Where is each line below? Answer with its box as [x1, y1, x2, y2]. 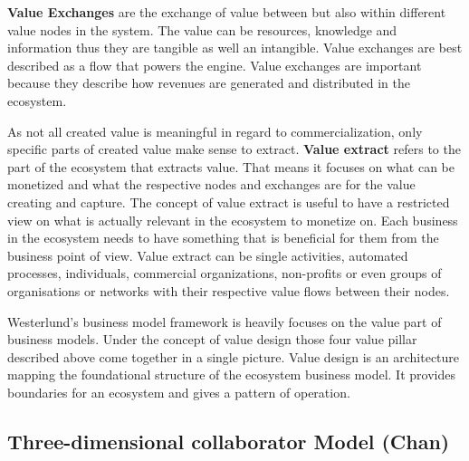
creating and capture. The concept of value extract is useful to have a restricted [7, 192, 450, 211]
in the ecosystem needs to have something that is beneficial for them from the [7, 228, 439, 247]
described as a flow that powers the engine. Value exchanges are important [7, 55, 422, 74]
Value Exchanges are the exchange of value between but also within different [7, 3, 446, 21]
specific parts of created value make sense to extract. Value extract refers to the [7, 139, 461, 158]
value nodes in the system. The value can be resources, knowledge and [7, 20, 397, 39]
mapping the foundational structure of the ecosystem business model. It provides [7, 365, 455, 384]
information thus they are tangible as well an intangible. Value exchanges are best [7, 38, 463, 57]
